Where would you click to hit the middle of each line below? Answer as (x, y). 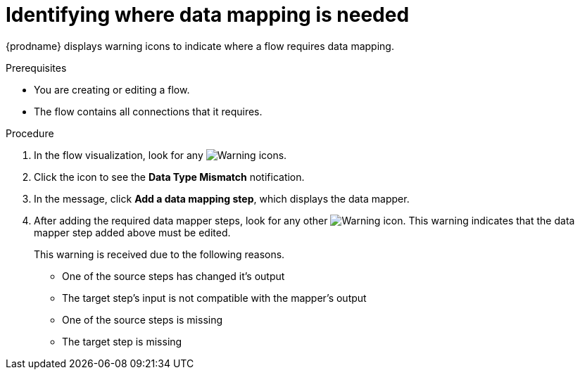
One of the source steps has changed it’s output (174, 276)
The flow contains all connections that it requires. (148, 111)
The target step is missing (122, 341)
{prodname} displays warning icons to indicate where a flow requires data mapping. (200, 46)
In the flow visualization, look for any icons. (160, 155)
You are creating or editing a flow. (112, 89)
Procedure (30, 133)
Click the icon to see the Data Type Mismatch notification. (169, 177)
